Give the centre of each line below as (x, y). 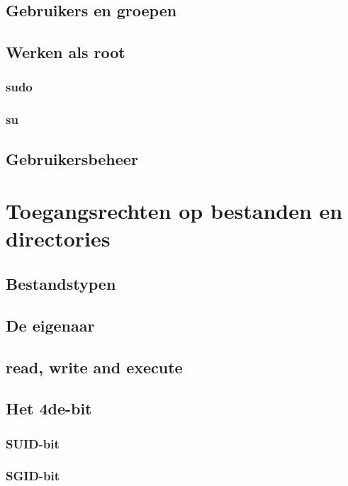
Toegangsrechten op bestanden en (174, 211)
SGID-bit (33, 476)
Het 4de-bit (49, 408)
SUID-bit (33, 443)
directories (58, 238)
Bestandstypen (61, 283)
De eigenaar (50, 325)
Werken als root (66, 52)
